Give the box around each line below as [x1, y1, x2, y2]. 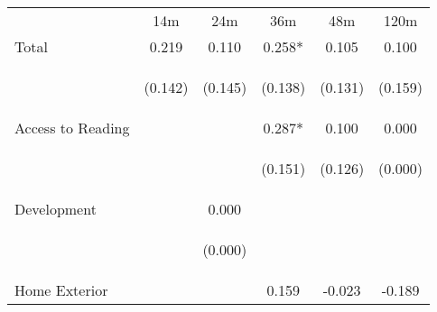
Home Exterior [14, 280, 108, 300]
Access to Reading [14, 117, 130, 138]
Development [14, 198, 97, 219]
